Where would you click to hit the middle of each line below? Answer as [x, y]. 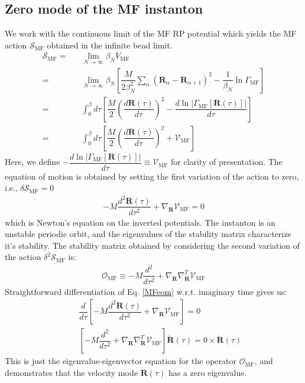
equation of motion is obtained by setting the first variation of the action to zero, [152, 176]
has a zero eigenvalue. [207, 372]
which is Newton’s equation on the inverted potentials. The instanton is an [140, 222]
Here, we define [33, 162]
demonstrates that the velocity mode [71, 372]
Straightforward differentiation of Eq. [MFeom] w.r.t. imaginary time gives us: [146, 291]
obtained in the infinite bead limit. [110, 45]
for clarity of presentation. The [227, 162]
